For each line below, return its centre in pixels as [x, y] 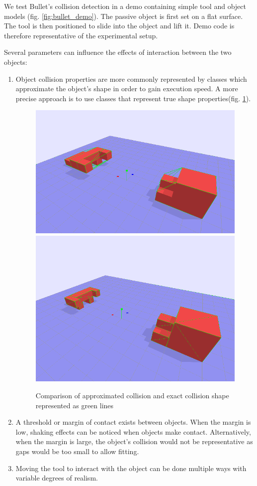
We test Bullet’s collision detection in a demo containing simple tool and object [125, 6]
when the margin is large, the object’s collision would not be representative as [134, 441]
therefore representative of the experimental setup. [81, 35]
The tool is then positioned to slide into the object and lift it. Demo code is [119, 26]
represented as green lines [75, 405]
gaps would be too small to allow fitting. [77, 451]
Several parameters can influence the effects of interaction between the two [118, 52]
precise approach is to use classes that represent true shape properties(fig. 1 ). [133, 98]
